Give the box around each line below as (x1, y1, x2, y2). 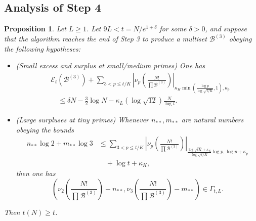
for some (159, 23, 187, 34)
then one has (16, 168, 56, 179)
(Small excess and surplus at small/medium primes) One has (16, 60, 205, 71)
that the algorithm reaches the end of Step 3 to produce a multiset (4, 33, 207, 44)
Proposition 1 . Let (4, 23, 66, 34)
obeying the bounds (16, 124, 74, 135)
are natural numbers (181, 114, 244, 125)
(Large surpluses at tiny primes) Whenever (16, 114, 149, 125)
